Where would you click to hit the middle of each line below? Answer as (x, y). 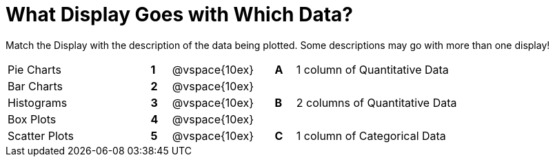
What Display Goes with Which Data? (179, 14)
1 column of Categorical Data (371, 135)
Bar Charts (35, 86)
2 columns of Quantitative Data (376, 102)
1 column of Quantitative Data (372, 69)
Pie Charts (34, 69)
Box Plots (32, 119)
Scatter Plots (41, 135)
